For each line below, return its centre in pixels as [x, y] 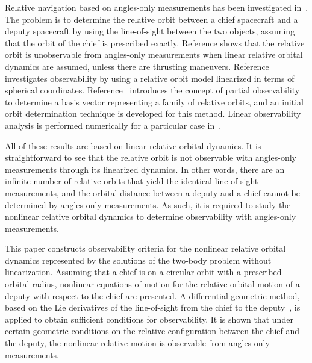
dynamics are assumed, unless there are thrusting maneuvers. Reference [137, 66]
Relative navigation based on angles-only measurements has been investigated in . [157, 7]
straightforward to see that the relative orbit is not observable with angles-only [151, 157]
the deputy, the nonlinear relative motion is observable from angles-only [137, 343]
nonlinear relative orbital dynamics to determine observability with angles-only [151, 216]
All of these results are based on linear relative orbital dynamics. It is [133, 145]
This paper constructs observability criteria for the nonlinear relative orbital [145, 248]
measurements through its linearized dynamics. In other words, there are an [145, 169]
